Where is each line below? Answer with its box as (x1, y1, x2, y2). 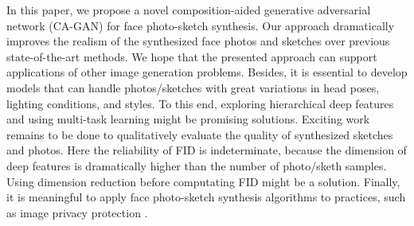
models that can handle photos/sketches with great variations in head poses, (6, 79, 380, 95)
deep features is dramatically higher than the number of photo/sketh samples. (6, 157, 387, 173)
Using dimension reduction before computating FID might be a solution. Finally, (6, 173, 400, 189)
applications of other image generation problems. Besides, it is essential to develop (6, 64, 408, 80)
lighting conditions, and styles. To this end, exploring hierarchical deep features (6, 95, 394, 111)
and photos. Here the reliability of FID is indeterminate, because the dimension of (6, 142, 407, 158)
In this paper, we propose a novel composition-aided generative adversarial (6, 2, 371, 18)
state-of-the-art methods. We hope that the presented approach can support (6, 48, 377, 64)
